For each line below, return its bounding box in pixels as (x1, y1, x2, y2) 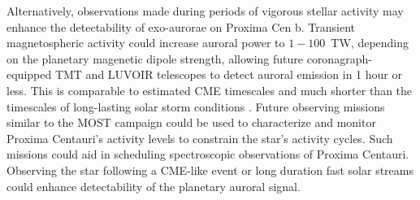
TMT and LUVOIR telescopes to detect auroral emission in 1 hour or (54, 66, 402, 83)
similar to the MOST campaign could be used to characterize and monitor (6, 114, 376, 131)
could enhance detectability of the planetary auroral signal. (6, 177, 301, 194)
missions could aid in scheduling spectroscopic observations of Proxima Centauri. (6, 146, 409, 163)
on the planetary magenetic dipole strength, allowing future (6, 50, 304, 67)
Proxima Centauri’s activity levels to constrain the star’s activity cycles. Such (6, 129, 393, 146)
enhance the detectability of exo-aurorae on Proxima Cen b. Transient (6, 18, 355, 35)
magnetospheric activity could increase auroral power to (6, 34, 285, 51)
